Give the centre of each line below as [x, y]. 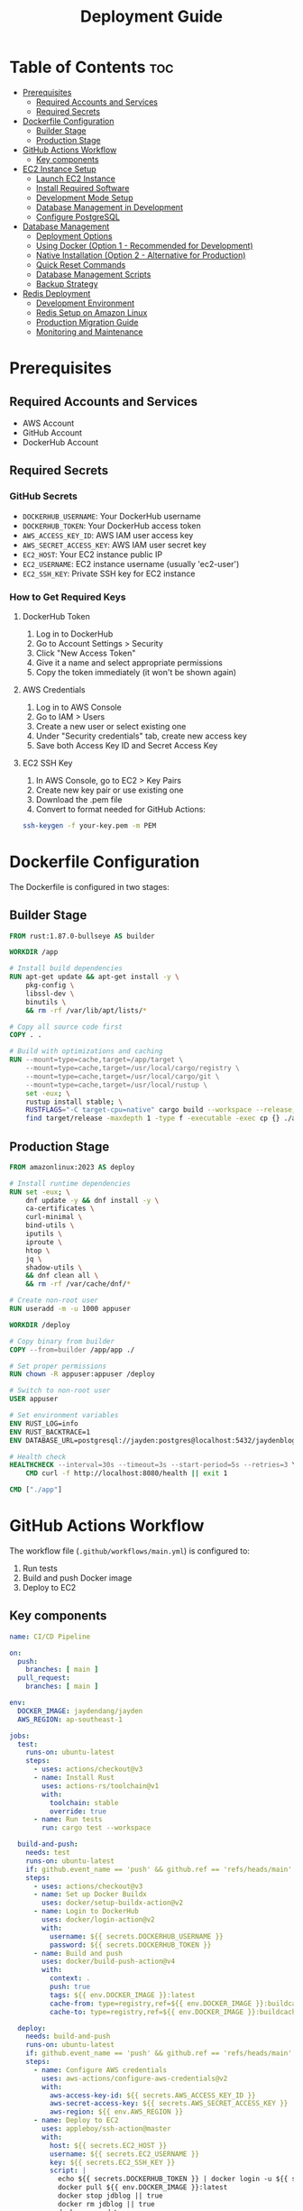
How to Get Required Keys [68, 597]
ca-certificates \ [60, 1209]
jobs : [19, 1736]
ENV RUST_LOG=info [44, 1423]
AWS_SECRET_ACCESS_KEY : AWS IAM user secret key [115, 545]
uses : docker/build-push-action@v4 [109, 1962]
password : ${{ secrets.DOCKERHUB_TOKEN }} [130, 1945]
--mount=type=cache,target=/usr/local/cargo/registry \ [133, 1069]
